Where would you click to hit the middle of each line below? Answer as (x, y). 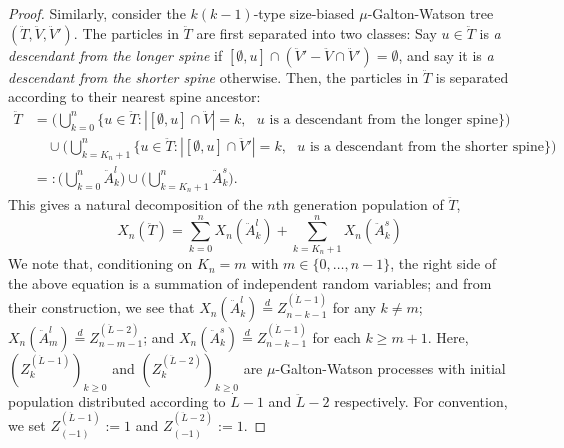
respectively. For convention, (421, 400)
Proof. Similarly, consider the (97, 13)
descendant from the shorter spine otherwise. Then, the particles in (213, 76)
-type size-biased (304, 13)
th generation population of (359, 204)
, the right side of (443, 263)
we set (27, 425)
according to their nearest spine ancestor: (134, 96)
